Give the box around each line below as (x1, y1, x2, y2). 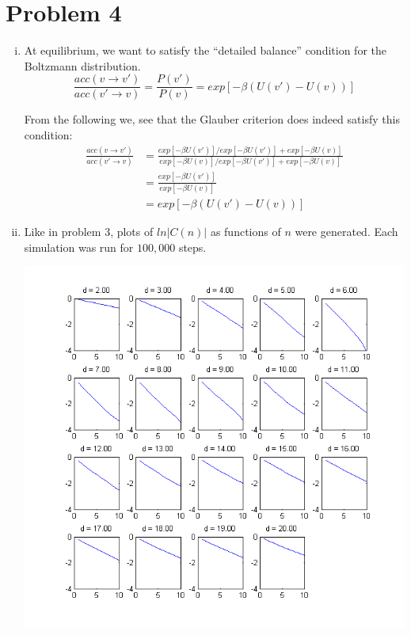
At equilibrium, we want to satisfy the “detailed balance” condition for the (24, 42, 386, 59)
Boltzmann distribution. (24, 57, 141, 74)
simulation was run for (24, 238, 134, 255)
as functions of (210, 222, 281, 239)
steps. (178, 238, 207, 255)
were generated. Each (295, 222, 398, 239)
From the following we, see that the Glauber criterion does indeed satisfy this (24, 111, 400, 127)
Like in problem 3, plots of (24, 222, 154, 239)
